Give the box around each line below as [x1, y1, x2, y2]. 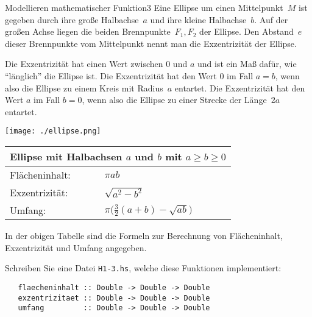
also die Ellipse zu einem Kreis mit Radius [5, 81, 163, 94]
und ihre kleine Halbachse [150, 13, 247, 26]
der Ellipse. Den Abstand [199, 25, 294, 38]
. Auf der [254, 13, 288, 26]
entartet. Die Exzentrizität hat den [174, 81, 305, 94]
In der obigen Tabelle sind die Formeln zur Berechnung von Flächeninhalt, [5, 229, 283, 241]
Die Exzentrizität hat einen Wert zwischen [5, 57, 163, 70]
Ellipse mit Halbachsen [10, 149, 122, 163]
